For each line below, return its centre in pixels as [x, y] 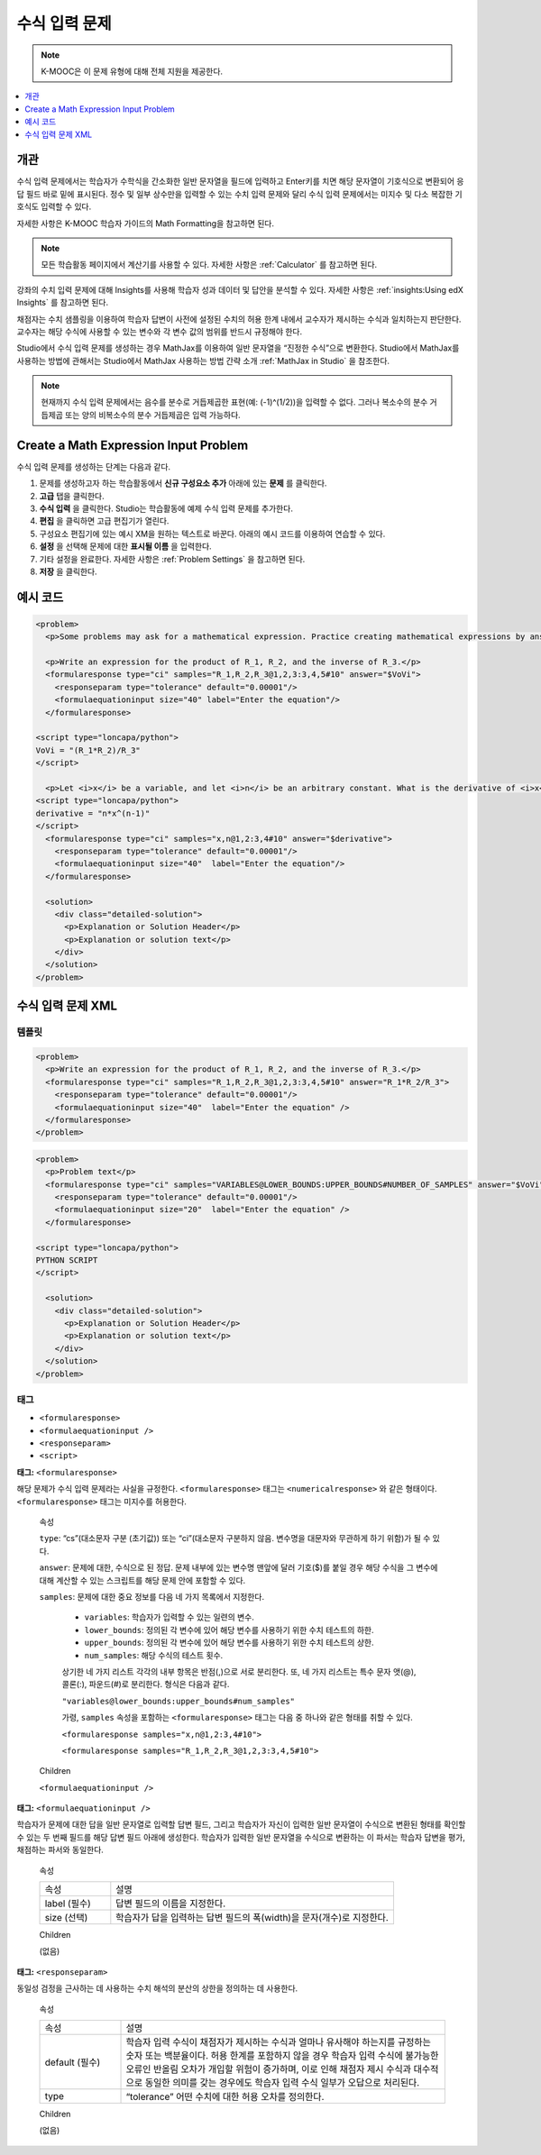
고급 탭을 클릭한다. [72, 496]
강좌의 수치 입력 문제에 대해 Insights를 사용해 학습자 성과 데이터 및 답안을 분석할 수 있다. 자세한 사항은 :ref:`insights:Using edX [240, 289]
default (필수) [73, 2062]
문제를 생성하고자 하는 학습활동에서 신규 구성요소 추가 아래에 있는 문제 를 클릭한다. [183, 483]
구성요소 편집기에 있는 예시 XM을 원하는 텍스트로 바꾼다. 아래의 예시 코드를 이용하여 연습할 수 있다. [212, 534]
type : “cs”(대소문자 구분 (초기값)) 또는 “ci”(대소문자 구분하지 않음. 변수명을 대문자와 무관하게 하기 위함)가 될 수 [235, 1539]
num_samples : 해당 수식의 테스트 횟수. [154, 1655]
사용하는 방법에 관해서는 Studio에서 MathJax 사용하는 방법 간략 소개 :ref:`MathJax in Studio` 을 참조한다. [203, 361]
